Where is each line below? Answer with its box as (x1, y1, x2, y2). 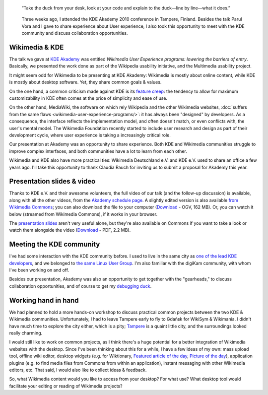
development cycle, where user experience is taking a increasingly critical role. (9, 132, 171, 138)
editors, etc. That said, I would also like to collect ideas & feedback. (9, 367, 147, 373)
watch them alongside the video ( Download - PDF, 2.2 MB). (9, 227, 131, 233)
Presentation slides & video (9, 177, 96, 186)
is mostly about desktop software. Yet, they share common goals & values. (9, 79, 162, 85)
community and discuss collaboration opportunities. (21, 30, 128, 36)
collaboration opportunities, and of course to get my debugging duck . (9, 283, 152, 289)
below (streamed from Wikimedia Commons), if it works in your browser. (9, 211, 158, 217)
